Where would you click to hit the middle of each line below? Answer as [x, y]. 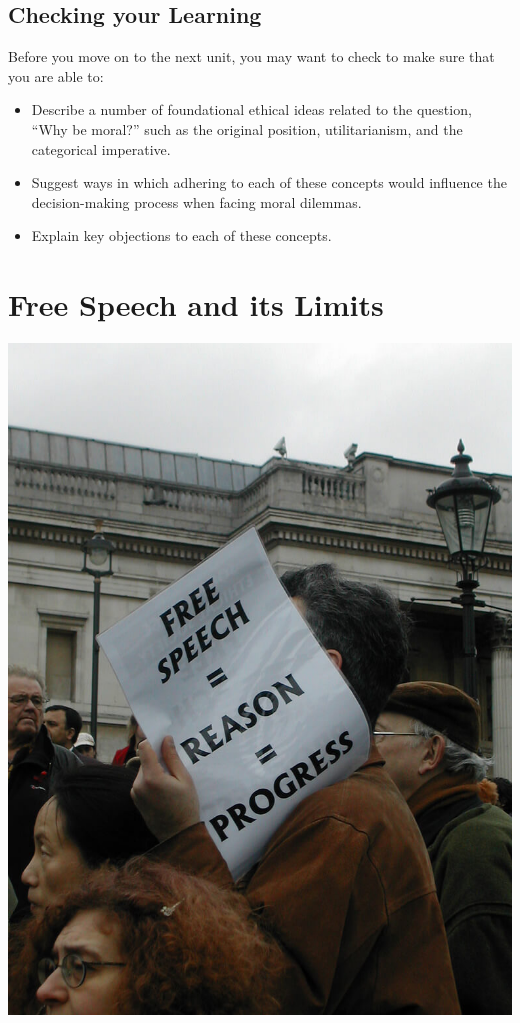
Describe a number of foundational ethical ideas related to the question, [251, 109]
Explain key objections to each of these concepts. [181, 235]
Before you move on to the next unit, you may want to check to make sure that [251, 56]
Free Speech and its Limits [196, 304]
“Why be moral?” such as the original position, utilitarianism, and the [247, 128]
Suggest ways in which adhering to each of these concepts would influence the [269, 182]
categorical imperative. [101, 148]
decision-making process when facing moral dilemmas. [196, 201]
